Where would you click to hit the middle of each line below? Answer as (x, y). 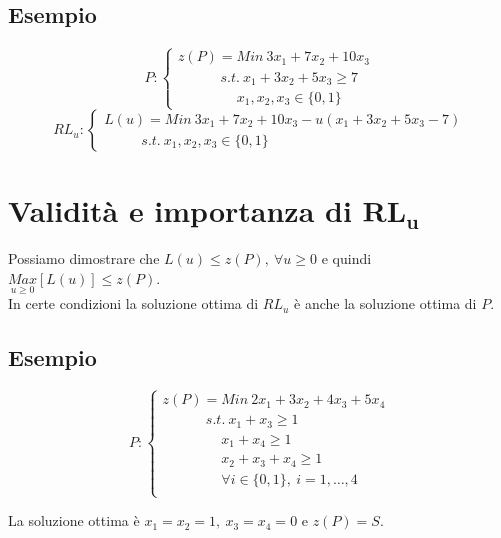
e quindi (346, 258)
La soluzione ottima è (74, 520)
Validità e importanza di (180, 210)
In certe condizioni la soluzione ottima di (133, 303)
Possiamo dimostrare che (84, 258)
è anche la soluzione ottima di (385, 303)
